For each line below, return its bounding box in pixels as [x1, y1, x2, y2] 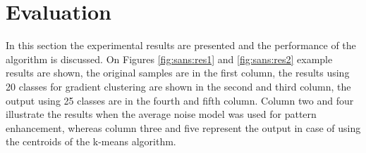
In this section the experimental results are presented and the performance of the [6, 38, 356, 53]
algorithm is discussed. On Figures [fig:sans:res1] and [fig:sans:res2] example [6, 51, 333, 66]
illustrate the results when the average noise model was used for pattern [6, 107, 317, 121]
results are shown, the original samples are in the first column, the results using [6, 65, 350, 80]
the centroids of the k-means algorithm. [6, 134, 176, 149]
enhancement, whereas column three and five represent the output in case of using [6, 120, 361, 135]
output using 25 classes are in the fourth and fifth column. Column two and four [6, 93, 354, 107]
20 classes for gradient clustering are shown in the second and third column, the [6, 79, 351, 93]
